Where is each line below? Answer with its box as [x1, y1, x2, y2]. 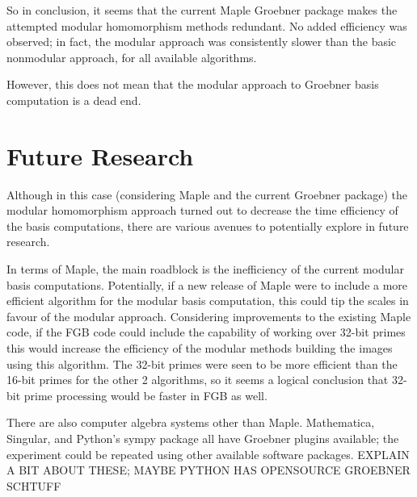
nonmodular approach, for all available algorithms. [6, 48, 257, 65]
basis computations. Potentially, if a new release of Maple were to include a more [6, 276, 408, 293]
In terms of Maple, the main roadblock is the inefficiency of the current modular [6, 261, 404, 278]
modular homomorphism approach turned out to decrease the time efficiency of [6, 202, 398, 219]
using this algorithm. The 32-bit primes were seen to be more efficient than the [6, 355, 398, 372]
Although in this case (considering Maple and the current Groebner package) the [6, 186, 407, 203]
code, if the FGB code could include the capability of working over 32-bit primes [6, 324, 406, 340]
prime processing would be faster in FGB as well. [23, 386, 267, 403]
